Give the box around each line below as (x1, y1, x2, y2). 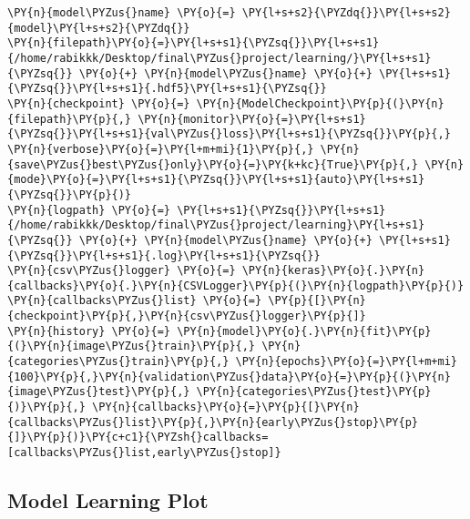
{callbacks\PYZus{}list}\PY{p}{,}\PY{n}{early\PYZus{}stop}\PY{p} (7, 415, 419, 429)
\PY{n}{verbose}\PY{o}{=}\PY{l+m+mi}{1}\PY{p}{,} (7, 142, 314, 156)
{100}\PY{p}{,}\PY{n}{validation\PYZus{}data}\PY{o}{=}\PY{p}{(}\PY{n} (7, 370, 451, 383)
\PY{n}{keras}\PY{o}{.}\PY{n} (241, 264, 425, 278)
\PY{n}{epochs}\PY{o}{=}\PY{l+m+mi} (235, 355, 457, 369)
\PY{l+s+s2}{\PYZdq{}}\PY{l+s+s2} (241, 6, 451, 19)
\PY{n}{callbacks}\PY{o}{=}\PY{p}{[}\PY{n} (92, 401, 360, 414)
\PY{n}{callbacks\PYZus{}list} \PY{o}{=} (7, 294, 262, 308)
